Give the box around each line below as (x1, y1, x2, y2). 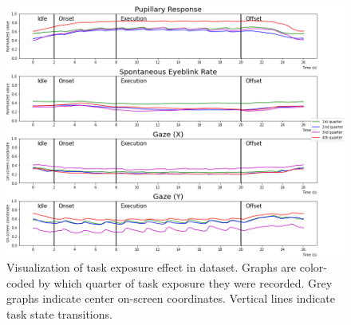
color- (299, 259, 327, 276)
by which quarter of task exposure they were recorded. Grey (38, 274, 333, 291)
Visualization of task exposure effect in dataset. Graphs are (6, 259, 297, 276)
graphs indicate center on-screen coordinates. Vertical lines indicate (6, 290, 335, 307)
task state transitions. (6, 305, 112, 322)
